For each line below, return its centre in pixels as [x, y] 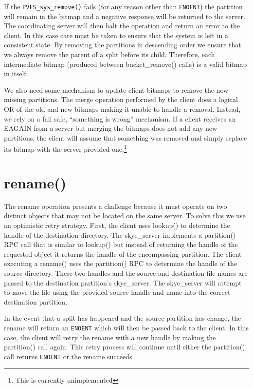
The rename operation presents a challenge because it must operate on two [116, 206]
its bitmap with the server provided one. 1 [65, 148]
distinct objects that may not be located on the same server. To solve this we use [125, 215]
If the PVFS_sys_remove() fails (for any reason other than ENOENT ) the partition [123, 6]
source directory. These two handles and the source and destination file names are [126, 273]
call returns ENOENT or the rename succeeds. [69, 356]
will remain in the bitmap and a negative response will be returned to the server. [125, 16]
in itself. [16, 73]
